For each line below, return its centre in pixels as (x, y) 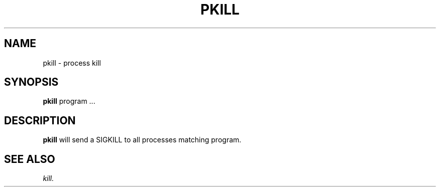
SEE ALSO (30, 159)
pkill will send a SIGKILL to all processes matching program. (142, 140)
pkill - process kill (72, 63)
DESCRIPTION (40, 120)
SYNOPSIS (31, 82)
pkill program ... (69, 101)
